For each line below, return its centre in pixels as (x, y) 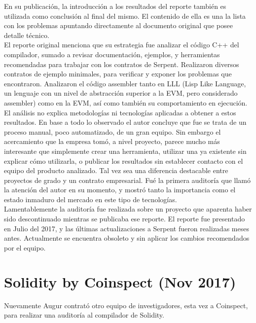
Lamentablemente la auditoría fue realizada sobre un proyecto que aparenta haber (128, 209)
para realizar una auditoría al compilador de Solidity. (84, 315)
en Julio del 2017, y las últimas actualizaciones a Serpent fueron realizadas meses (127, 228)
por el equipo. (25, 247)
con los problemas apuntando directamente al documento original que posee (118, 25)
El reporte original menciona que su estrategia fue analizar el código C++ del (122, 45)
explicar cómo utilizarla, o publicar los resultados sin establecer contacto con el (124, 161)
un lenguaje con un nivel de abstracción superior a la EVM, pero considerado (121, 93)
